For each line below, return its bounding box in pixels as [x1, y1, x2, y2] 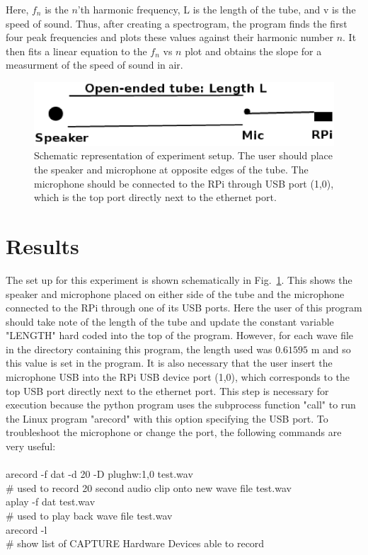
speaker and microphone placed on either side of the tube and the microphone [6, 286, 345, 301]
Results [6, 231, 79, 260]
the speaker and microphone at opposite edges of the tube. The [34, 162, 309, 176]
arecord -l [6, 522, 47, 537]
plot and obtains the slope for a [185, 43, 322, 58]
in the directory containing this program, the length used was [6, 341, 272, 356]
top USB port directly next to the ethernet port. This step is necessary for [6, 383, 329, 398]
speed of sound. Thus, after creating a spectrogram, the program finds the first [6, 16, 347, 30]
